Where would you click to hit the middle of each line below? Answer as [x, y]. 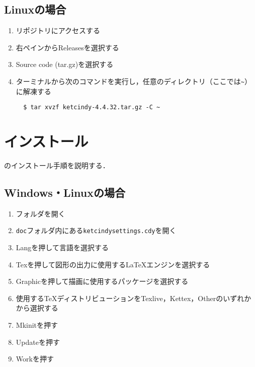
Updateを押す [38, 342]
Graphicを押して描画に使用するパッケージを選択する [102, 281]
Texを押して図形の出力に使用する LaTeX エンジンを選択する [113, 264]
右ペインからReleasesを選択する [67, 47]
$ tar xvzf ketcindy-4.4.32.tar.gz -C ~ [92, 107]
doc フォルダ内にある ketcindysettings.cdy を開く [96, 230]
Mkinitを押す [37, 325]
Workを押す [35, 359]
